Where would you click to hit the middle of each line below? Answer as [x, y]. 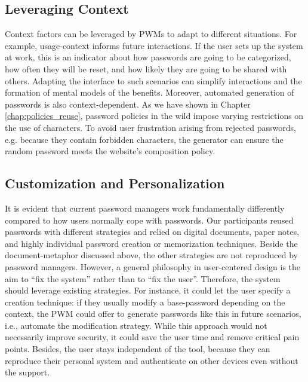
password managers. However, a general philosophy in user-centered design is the [153, 266]
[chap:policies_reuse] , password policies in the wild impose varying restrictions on [154, 116]
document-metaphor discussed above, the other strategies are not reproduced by [151, 255]
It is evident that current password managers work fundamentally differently [145, 208]
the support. [27, 372]
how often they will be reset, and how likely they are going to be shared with [146, 68]
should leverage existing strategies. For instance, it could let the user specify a [148, 290]
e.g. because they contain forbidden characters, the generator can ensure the [144, 139]
